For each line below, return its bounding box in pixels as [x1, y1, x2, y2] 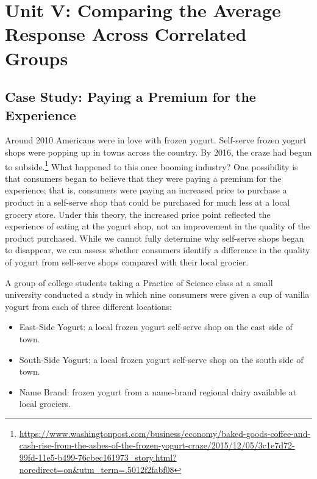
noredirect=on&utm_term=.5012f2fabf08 [19, 463, 174, 475]
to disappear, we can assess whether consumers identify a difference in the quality [5, 243, 310, 256]
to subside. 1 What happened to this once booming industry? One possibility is [5, 158, 298, 173]
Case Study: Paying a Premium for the [5, 87, 256, 106]
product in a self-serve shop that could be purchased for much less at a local [5, 195, 290, 208]
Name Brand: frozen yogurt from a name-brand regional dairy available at [19, 385, 297, 398]
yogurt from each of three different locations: [5, 300, 173, 312]
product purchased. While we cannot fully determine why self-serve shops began [5, 231, 304, 244]
